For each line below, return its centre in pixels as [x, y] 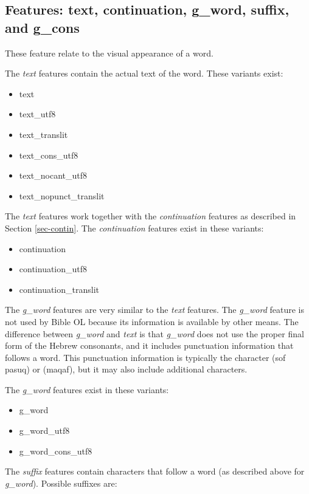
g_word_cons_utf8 [56, 451]
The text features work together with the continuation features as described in [151, 216]
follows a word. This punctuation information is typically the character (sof [145, 357]
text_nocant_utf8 [53, 175]
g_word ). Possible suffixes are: [61, 483]
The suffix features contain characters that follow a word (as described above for [155, 471]
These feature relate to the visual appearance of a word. [109, 53]
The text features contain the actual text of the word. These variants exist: [144, 73]
